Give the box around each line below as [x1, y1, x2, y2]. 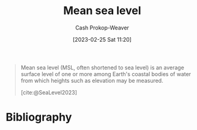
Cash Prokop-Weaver [75, 24, 130, 31]
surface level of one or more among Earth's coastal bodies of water [20, 70, 191, 77]
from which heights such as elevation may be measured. [20, 77, 163, 84]
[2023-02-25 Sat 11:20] [72, 36, 132, 43]
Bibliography [6, 110, 72, 124]
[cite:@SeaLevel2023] [20, 88, 78, 96]
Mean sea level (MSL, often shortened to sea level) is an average [20, 64, 185, 71]
